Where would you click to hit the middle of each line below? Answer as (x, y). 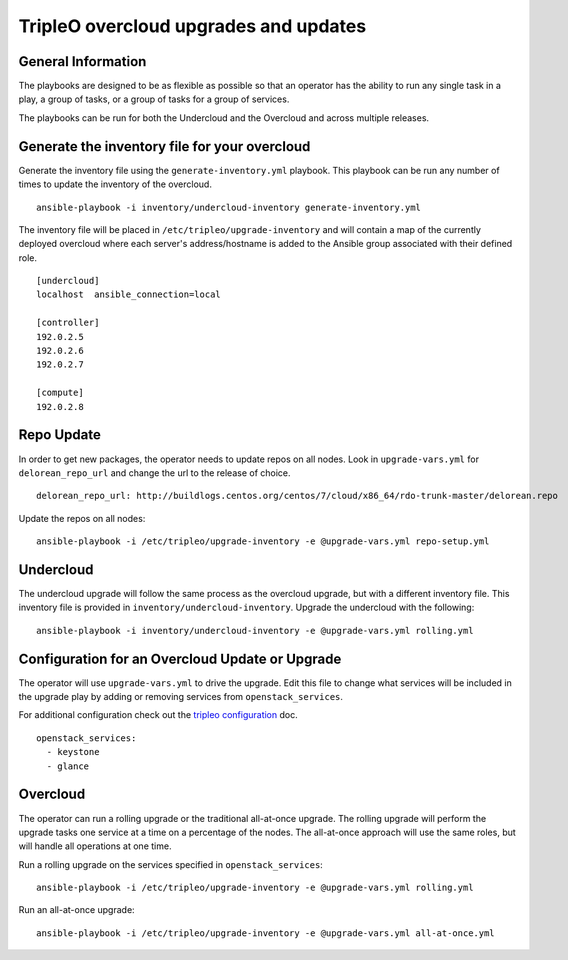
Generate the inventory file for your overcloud (164, 146)
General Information (82, 61)
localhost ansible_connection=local (129, 294)
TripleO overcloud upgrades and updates (192, 26)
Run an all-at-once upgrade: (76, 910)
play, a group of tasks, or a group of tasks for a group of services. (154, 99)
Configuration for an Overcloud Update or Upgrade (180, 658)
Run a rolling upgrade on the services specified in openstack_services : (171, 864)
